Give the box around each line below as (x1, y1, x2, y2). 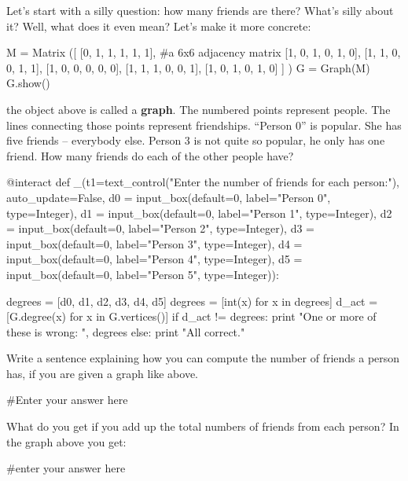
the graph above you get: (6, 433, 127, 450)
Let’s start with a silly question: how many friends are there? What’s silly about (6, 2, 394, 18)
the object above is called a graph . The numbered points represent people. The (6, 101, 391, 117)
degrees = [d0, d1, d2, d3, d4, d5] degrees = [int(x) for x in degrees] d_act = (6, 292, 378, 309)
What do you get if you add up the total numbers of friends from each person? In (6, 418, 399, 435)
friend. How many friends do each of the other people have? (6, 147, 294, 163)
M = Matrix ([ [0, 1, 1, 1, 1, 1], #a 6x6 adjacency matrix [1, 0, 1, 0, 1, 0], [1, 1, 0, (6, 44, 401, 61)
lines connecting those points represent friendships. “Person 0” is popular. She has (6, 116, 402, 133)
